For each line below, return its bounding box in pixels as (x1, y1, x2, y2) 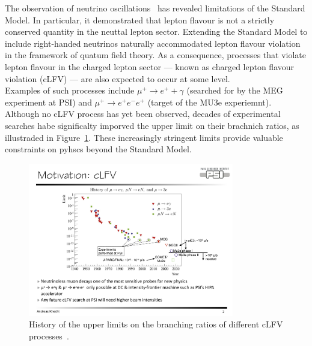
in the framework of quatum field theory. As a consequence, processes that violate (5, 49, 307, 61)
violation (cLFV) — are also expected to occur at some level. (5, 72, 230, 85)
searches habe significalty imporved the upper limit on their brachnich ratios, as (5, 119, 299, 131)
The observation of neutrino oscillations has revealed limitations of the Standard (5, 2, 305, 14)
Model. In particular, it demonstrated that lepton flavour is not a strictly (5, 13, 275, 26)
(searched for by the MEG (186, 84, 283, 97)
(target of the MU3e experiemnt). (147, 95, 272, 108)
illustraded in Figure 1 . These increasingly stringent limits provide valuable (5, 131, 283, 143)
